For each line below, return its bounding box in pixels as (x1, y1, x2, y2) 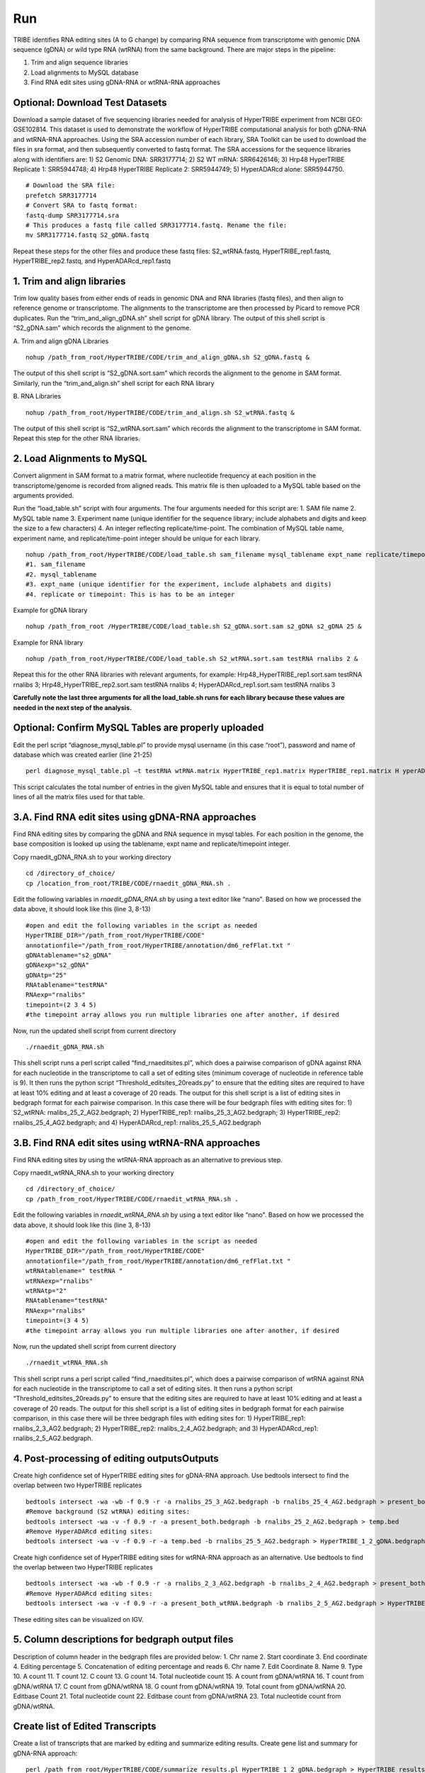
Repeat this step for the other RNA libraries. (13, 434, 141, 443)
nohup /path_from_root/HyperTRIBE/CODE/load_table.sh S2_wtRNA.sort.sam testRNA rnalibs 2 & (25, 655, 358, 663)
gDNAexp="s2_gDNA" (25, 961, 90, 969)
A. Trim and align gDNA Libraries (13, 337, 109, 345)
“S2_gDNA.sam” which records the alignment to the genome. (13, 323, 191, 333)
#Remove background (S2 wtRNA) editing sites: (25, 1508, 191, 1516)
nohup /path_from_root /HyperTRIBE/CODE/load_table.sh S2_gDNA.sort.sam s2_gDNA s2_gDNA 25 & (25, 623, 362, 630)
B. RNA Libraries (13, 392, 62, 401)
